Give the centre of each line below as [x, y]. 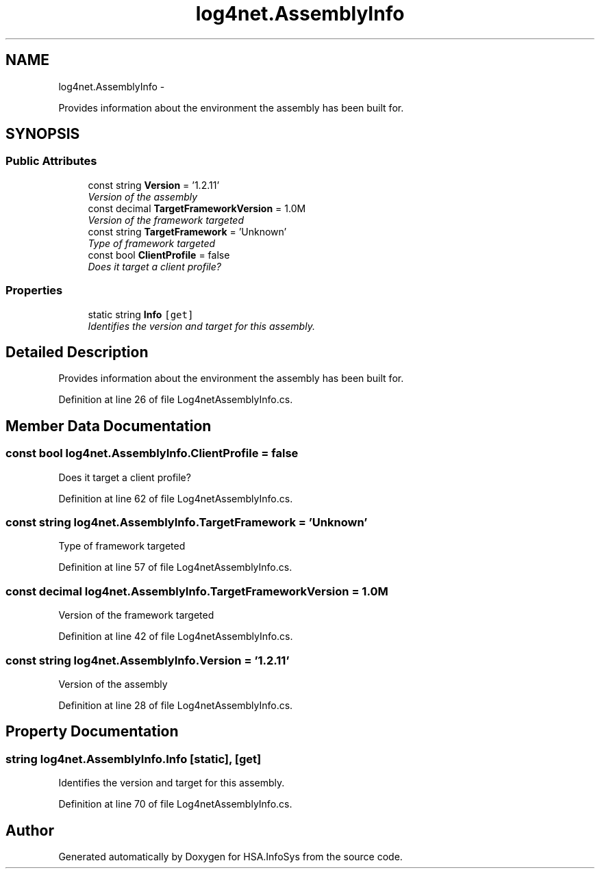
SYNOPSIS [43, 134]
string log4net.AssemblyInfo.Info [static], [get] [134, 759]
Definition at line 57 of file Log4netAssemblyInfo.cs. [175, 567]
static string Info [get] [141, 314]
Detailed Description [77, 352]
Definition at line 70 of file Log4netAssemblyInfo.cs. [175, 804]
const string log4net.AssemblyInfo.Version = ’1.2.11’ [148, 660]
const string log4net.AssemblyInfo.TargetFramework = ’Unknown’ [187, 522]
